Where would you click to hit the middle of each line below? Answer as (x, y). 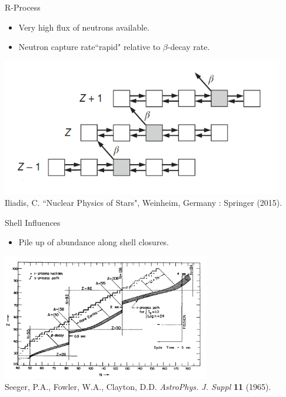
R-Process (23, 7)
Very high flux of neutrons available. (84, 27)
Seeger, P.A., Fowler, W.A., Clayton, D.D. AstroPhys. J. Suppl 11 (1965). (138, 387)
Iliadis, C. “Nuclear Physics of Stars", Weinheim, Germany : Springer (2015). (144, 203)
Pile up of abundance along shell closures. (94, 242)
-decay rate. (189, 47)
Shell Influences (33, 222)
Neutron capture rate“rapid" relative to (89, 47)
